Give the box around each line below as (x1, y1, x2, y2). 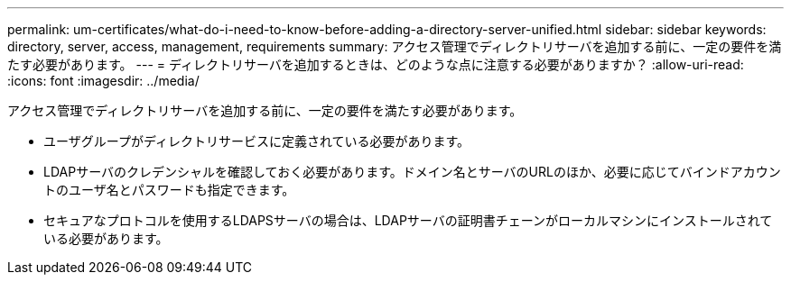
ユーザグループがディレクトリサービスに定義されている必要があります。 (43, 133, 470, 149)
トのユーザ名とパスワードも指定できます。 (43, 182, 295, 197)
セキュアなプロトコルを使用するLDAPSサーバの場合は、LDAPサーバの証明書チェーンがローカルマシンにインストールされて (43, 213, 773, 228)
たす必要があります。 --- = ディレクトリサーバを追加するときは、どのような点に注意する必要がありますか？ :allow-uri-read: (7, 57, 744, 72)
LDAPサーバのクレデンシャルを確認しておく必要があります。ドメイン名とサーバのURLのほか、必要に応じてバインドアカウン (43, 164, 781, 179)
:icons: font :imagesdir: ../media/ (7, 73, 200, 88)
